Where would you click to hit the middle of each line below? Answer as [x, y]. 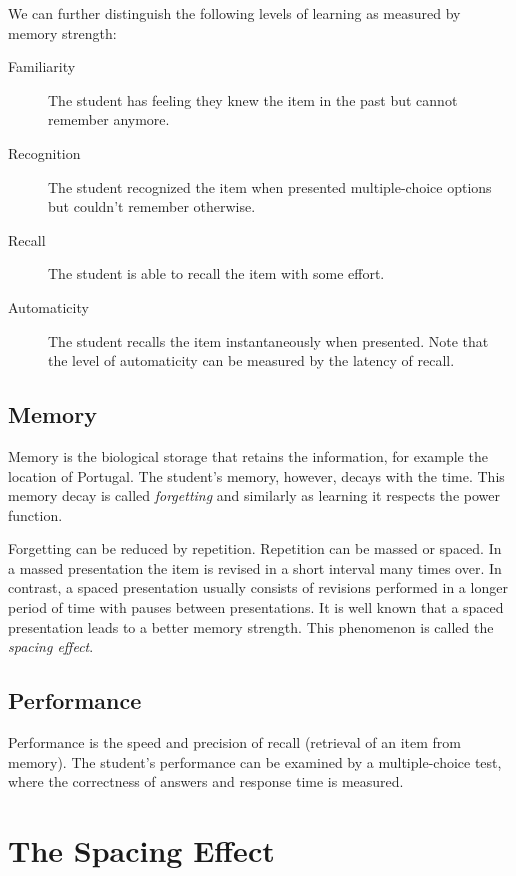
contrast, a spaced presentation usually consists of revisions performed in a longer [258, 587]
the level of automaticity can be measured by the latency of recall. [251, 360]
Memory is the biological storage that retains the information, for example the [248, 455]
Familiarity [42, 66]
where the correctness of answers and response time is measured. [206, 781]
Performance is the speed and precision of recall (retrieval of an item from [234, 742]
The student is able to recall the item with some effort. [216, 273]
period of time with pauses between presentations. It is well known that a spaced [256, 607]
